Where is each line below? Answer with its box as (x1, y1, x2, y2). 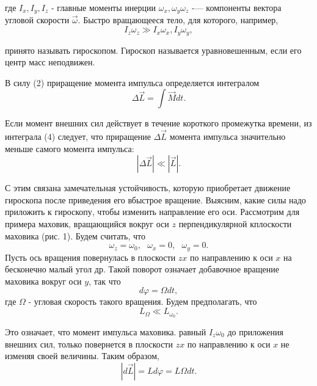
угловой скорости (5, 13, 70, 26)
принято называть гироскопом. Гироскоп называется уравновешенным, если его (5, 43, 302, 56)
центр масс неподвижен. (5, 56, 95, 68)
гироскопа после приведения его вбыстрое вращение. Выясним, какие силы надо (5, 193, 306, 206)
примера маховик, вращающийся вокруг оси (5, 217, 169, 230)
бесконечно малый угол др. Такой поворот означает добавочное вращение (5, 263, 279, 275)
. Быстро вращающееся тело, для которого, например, (78, 13, 279, 26)
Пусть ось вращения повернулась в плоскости (5, 250, 176, 263)
